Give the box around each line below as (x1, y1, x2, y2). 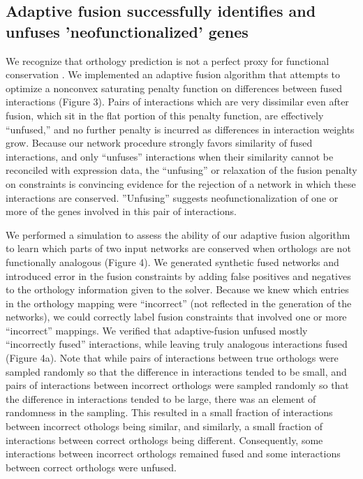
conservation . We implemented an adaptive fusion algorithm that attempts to (6, 67, 341, 82)
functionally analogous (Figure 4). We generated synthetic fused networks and (6, 254, 339, 269)
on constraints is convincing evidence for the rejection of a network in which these (6, 176, 356, 191)
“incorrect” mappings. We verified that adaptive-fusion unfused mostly (6, 323, 308, 337)
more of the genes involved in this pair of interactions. (6, 204, 237, 219)
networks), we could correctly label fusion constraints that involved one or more (6, 309, 347, 324)
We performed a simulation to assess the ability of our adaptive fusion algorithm (6, 227, 350, 242)
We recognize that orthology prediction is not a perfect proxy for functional (6, 53, 329, 68)
